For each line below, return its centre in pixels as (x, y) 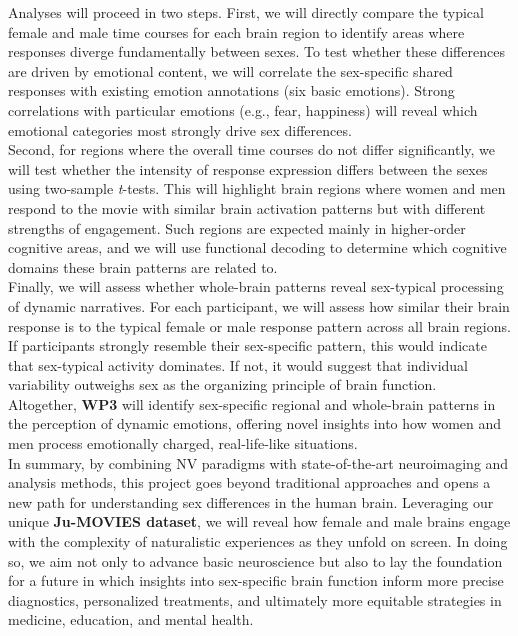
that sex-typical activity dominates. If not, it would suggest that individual (238, 364)
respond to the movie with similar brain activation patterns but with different (247, 207)
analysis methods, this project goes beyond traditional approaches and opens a (249, 482)
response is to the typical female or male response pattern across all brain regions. (259, 325)
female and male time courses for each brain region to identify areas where (236, 31)
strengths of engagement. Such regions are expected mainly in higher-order (237, 227)
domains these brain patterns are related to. (143, 266)
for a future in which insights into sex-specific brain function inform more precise (256, 580)
